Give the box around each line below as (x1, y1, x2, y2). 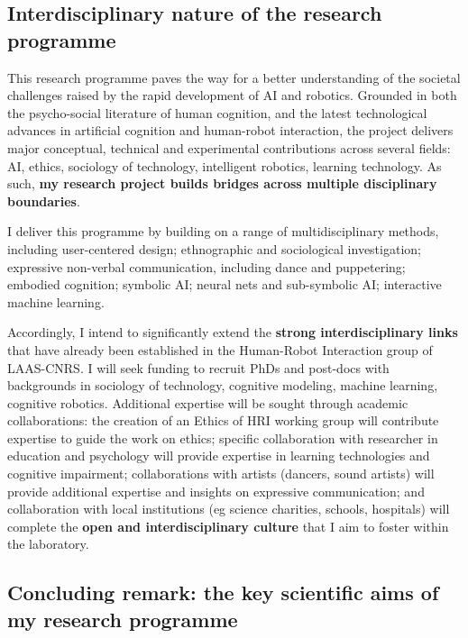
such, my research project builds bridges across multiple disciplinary (7, 174, 437, 193)
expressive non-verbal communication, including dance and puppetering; (7, 257, 406, 276)
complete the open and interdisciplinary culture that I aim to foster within (7, 516, 449, 535)
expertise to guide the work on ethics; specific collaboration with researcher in (7, 428, 438, 447)
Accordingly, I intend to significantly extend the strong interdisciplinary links (7, 323, 458, 342)
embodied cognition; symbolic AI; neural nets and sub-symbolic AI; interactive (7, 275, 442, 294)
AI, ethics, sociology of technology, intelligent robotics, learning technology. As (7, 156, 442, 175)
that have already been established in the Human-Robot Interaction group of (7, 340, 433, 359)
